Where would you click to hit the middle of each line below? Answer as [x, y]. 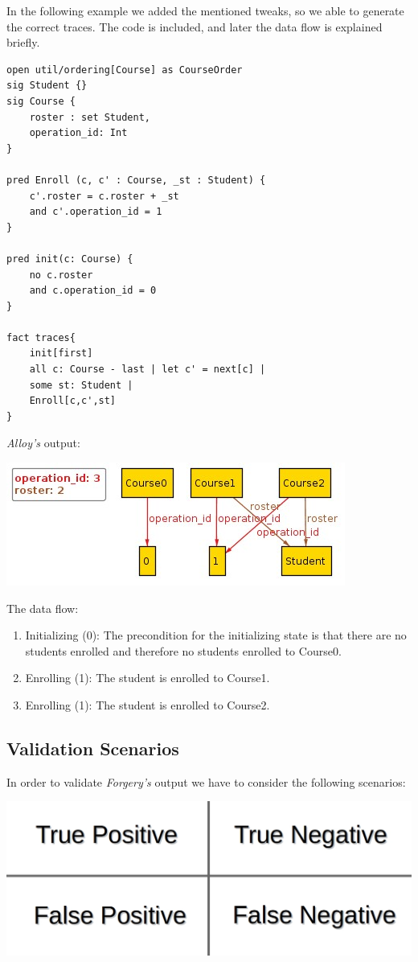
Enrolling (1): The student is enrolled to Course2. [148, 705]
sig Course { [41, 101]
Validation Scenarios [93, 748]
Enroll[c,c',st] [73, 401]
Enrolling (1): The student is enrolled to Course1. [148, 678]
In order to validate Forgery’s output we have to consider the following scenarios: [206, 781]
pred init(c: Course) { [70, 259]
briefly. [23, 42]
